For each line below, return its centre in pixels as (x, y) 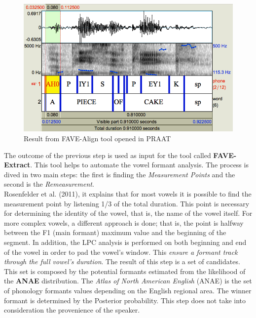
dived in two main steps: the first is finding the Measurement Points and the (120, 174)
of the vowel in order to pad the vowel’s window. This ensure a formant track (121, 252)
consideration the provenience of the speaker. (72, 310)
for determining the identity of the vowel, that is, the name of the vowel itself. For (128, 213)
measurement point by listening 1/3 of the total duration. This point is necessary (127, 203)
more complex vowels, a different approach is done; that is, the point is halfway (124, 222)
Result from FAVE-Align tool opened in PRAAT (97, 139)
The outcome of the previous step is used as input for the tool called (108, 155)
